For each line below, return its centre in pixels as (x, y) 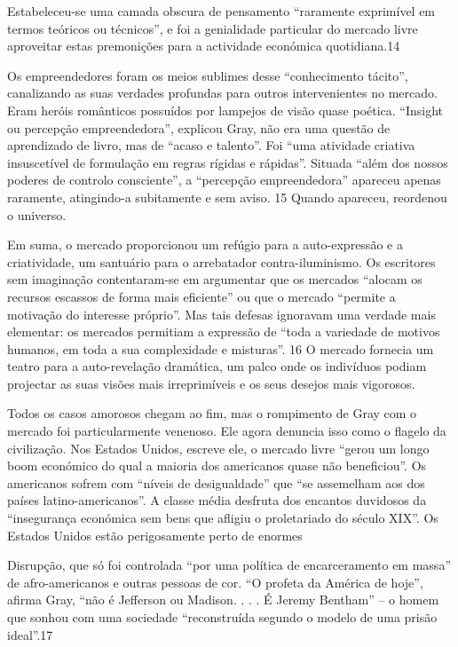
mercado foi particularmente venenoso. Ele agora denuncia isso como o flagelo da (227, 431)
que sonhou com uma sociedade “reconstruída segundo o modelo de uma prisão (222, 617)
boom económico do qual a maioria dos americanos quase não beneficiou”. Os (217, 466)
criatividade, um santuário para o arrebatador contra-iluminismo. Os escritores (221, 261)
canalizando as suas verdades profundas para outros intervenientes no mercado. (222, 93)
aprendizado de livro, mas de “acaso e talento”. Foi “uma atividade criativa (211, 145)
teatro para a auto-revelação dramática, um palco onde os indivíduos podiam (217, 366)
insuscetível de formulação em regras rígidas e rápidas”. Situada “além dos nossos (228, 162)
